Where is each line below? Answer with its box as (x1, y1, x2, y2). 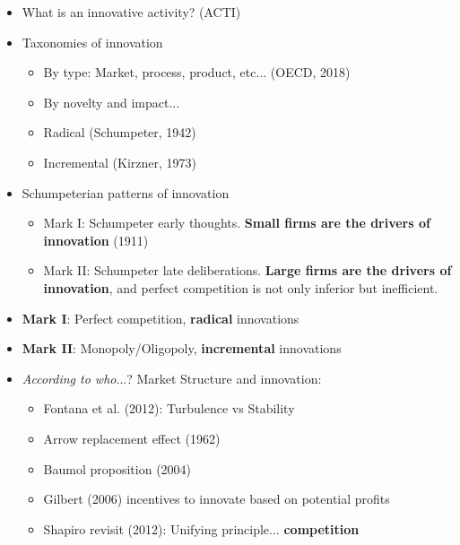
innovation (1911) (43, 230, 149, 249)
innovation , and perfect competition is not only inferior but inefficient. (43, 278, 438, 297)
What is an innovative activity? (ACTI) (22, 3, 241, 21)
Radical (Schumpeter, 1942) (43, 123, 196, 142)
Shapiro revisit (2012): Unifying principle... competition (43, 519, 360, 538)
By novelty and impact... (43, 92, 180, 111)
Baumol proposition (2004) (43, 459, 192, 478)
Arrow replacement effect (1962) (43, 428, 221, 447)
